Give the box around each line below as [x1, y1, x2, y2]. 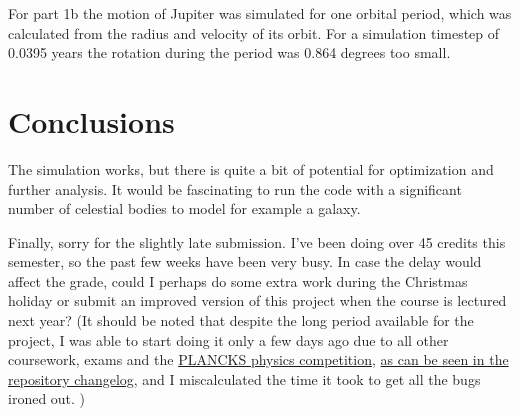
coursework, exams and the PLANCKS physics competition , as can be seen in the [8, 349, 509, 370]
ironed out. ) [8, 388, 86, 409]
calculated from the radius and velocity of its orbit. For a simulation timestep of [8, 22, 500, 43]
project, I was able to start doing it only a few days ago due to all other [8, 329, 449, 350]
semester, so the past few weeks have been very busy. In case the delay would [8, 251, 482, 272]
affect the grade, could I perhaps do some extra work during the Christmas [8, 270, 468, 291]
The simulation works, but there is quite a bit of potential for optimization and [8, 158, 494, 179]
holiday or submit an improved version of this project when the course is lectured [8, 290, 507, 311]
